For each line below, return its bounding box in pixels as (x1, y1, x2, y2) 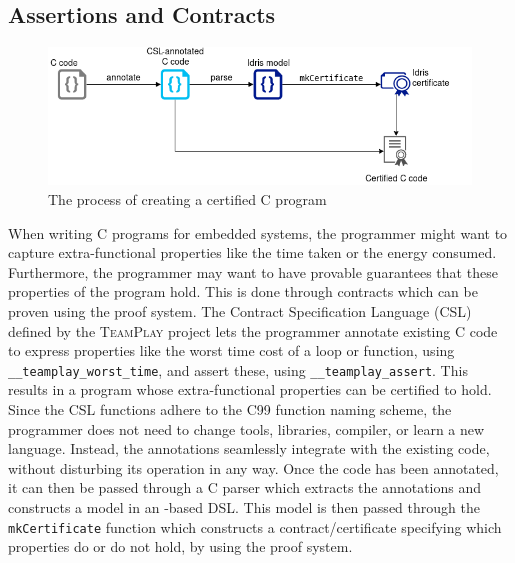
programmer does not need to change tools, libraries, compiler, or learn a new (8, 418, 485, 439)
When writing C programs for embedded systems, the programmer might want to (8, 222, 508, 243)
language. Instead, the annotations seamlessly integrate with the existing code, (8, 438, 490, 459)
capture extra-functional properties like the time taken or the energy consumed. (8, 242, 497, 263)
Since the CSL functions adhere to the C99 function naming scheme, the (8, 399, 452, 420)
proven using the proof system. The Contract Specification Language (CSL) (8, 301, 472, 322)
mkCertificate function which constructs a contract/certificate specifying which (8, 516, 502, 537)
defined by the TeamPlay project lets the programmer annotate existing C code (8, 320, 498, 341)
